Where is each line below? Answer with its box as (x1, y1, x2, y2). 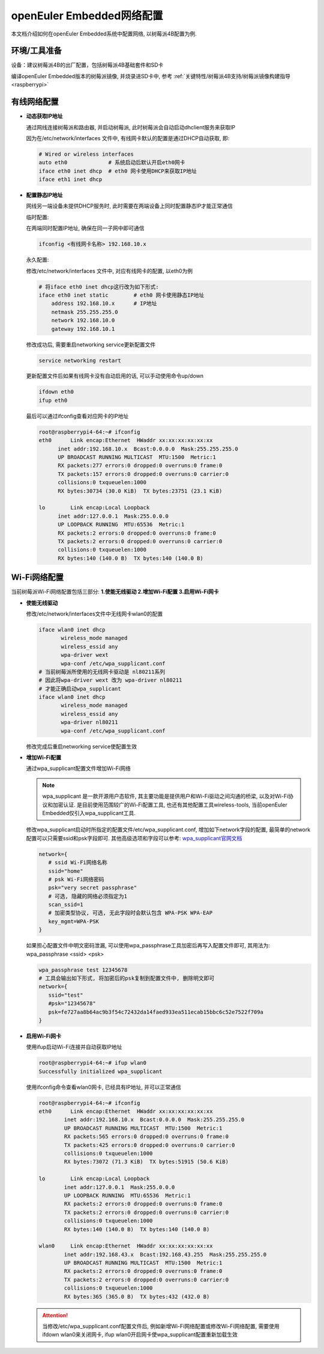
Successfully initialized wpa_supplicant (38, 1068, 163, 1075)
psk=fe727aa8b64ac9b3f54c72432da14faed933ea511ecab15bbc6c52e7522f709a (48, 1008, 264, 1015)
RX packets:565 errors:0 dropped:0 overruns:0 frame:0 (64, 1133, 229, 1140)
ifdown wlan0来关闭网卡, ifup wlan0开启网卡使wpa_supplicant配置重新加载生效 (42, 1331, 238, 1338)
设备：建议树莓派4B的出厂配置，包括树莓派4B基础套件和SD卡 (11, 61, 164, 69)
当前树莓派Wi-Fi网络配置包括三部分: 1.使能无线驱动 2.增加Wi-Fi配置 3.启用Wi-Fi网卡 (11, 588, 219, 595)
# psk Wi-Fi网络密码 (48, 876, 104, 882)
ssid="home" (48, 867, 83, 875)
